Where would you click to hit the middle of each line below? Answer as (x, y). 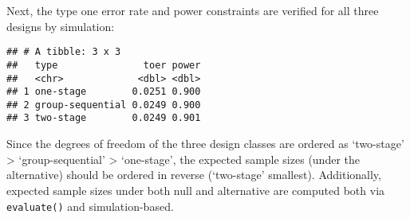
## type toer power (104, 65)
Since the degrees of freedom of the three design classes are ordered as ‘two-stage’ (205, 144)
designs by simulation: (61, 26)
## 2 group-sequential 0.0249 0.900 (104, 105)
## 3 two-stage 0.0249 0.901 (104, 118)
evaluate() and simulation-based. (90, 206)
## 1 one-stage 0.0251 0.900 (104, 92)
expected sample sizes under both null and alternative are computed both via (196, 190)
